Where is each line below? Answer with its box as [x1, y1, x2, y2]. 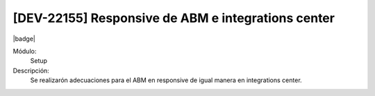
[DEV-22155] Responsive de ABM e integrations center [12, 10, 335, 26]
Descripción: [12, 66, 50, 75]
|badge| [12, 35, 36, 43]
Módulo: [12, 47, 37, 55]
